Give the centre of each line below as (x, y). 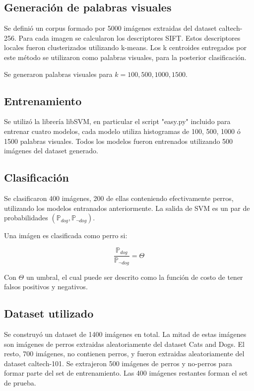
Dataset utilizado (49, 313)
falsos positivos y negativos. (46, 287)
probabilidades (26, 218)
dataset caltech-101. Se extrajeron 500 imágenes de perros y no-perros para (118, 363)
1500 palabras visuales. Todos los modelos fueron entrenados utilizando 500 (119, 141)
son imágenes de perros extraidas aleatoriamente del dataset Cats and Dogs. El (124, 344)
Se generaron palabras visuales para (58, 74)
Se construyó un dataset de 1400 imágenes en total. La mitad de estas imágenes (125, 334)
